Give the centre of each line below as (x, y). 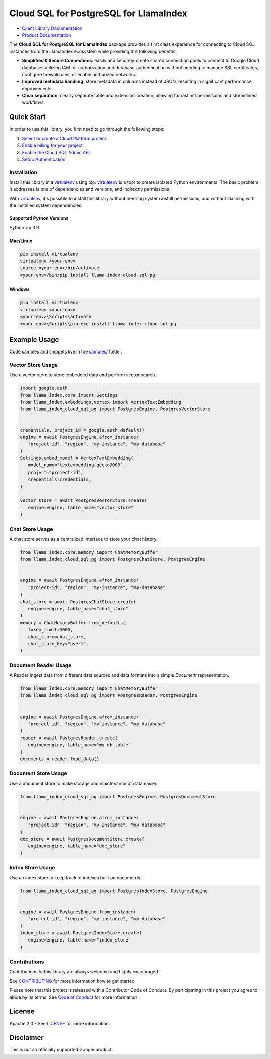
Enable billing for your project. (53, 145)
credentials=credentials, (60, 479)
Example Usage (34, 340)
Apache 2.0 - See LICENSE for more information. (60, 1023)
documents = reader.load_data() (60, 759)
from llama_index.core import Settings (69, 395)
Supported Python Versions (39, 218)
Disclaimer (26, 1038)
